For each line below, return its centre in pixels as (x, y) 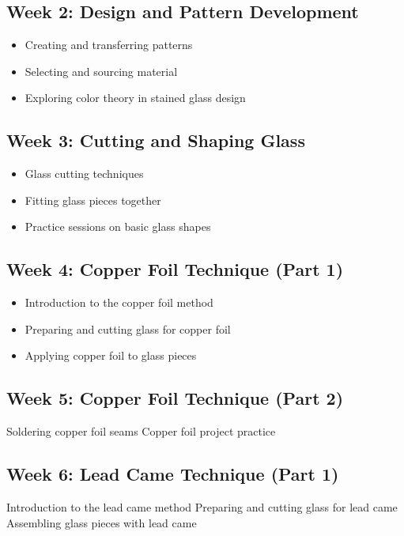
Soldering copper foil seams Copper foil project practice (141, 431)
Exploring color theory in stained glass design (135, 98)
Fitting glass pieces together (93, 200)
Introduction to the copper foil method (119, 302)
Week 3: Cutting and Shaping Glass (156, 140)
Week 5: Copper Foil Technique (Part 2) (175, 398)
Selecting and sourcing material (101, 71)
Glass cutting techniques (84, 174)
